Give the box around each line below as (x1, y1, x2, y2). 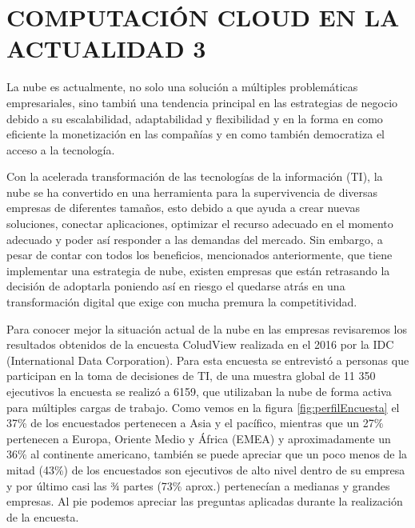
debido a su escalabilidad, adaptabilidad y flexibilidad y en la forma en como (6, 110, 383, 126)
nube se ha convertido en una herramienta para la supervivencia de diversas (6, 183, 378, 200)
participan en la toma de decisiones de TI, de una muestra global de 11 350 (6, 367, 376, 384)
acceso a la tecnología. (6, 141, 115, 158)
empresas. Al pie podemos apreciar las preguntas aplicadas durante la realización (6, 493, 403, 510)
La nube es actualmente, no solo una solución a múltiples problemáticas (6, 78, 358, 95)
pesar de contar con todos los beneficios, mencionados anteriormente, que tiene (6, 246, 393, 263)
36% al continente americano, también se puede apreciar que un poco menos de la (6, 446, 408, 462)
